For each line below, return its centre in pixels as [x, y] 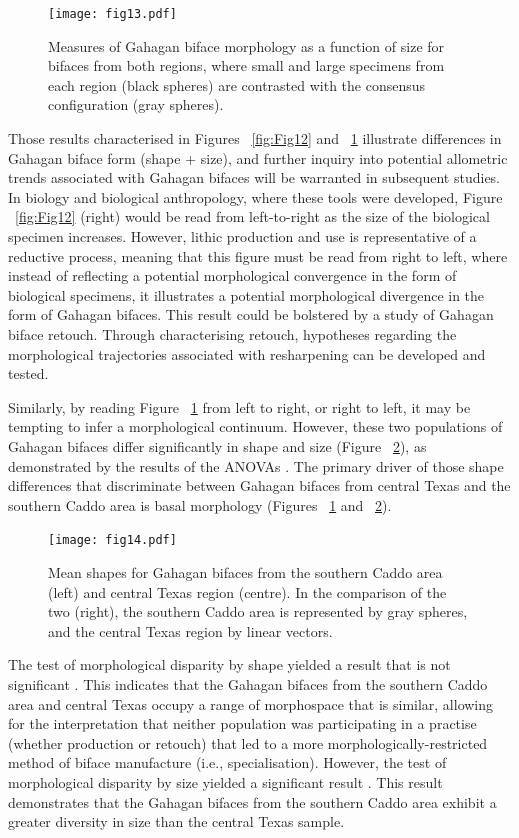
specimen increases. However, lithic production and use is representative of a [242, 236]
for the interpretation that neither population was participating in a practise [242, 723]
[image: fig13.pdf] [112, 14]
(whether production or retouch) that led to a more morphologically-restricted [248, 742]
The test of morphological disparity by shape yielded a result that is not [229, 664]
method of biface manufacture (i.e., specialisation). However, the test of [227, 762]
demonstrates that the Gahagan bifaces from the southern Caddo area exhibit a [252, 801]
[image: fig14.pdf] [112, 540]
